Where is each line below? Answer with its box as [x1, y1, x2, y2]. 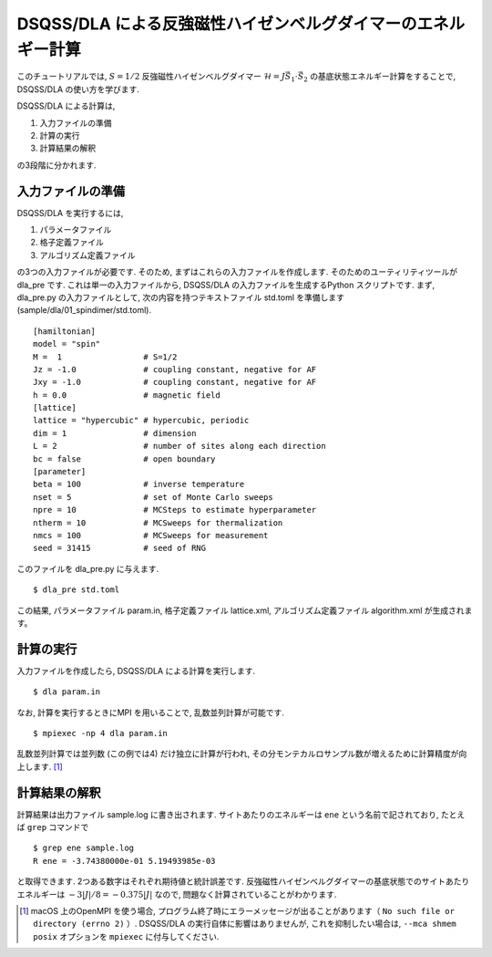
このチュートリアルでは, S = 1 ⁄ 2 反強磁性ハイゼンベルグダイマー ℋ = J [16, 71, 286, 82]
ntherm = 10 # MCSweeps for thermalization [33, 517, 283, 528]
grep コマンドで [26, 822, 89, 833]
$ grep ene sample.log [33, 843, 135, 853]
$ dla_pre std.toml [33, 585, 120, 595]
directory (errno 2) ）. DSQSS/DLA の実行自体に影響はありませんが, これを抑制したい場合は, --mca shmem [33, 918, 457, 930]
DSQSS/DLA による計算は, [16, 100, 116, 111]
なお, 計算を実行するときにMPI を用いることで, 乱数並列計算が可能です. [16, 707, 284, 718]
